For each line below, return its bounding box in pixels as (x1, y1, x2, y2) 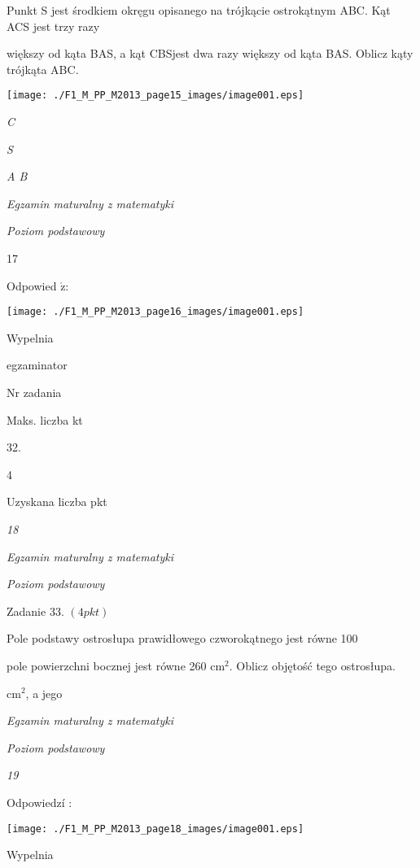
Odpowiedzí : (7, 793, 72, 810)
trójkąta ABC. (7, 60, 79, 77)
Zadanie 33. (7, 602, 64, 619)
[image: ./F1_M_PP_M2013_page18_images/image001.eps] (7, 822, 304, 835)
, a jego (25, 684, 63, 701)
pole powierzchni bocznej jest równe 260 (7, 656, 207, 674)
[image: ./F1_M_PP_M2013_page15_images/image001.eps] (7, 89, 304, 102)
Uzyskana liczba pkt (7, 493, 107, 510)
